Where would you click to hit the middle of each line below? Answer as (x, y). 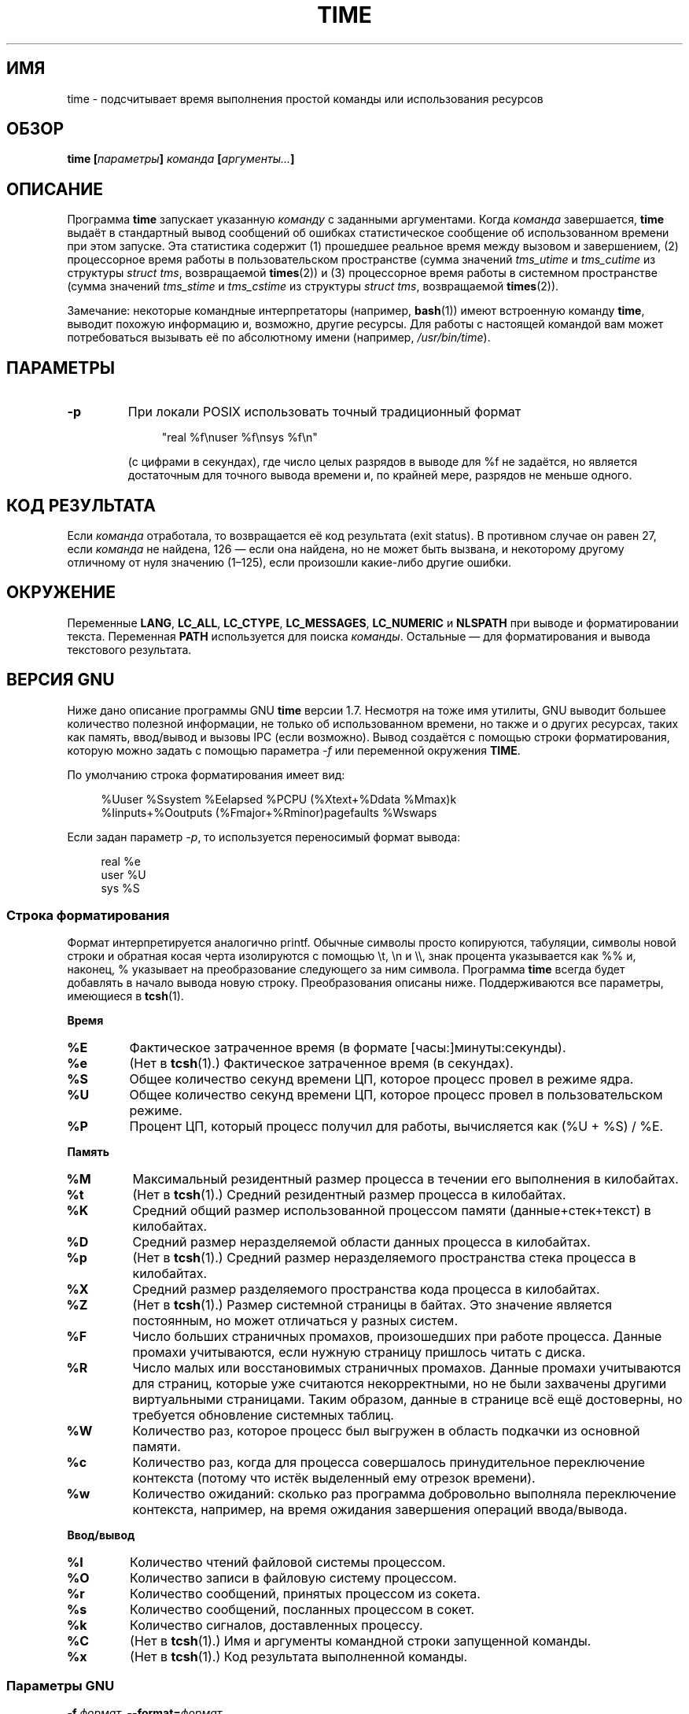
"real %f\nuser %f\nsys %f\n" (239, 438)
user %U (123, 874)
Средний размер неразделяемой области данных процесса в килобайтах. (361, 1242)
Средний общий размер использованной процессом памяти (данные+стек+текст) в (392, 1211)
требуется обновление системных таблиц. (263, 1415)
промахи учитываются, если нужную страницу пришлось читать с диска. (359, 1352)
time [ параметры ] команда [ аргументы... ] (181, 159)
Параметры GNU (61, 1685)
